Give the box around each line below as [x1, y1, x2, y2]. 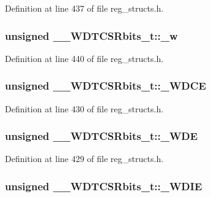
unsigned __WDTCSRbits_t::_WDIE [5, 178, 202, 193]
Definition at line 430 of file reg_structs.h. [5, 102, 164, 115]
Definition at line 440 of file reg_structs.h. [5, 52, 164, 64]
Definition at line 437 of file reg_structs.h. [5, 2, 164, 14]
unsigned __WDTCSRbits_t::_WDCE [5, 78, 206, 93]
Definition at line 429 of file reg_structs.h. [5, 152, 164, 165]
